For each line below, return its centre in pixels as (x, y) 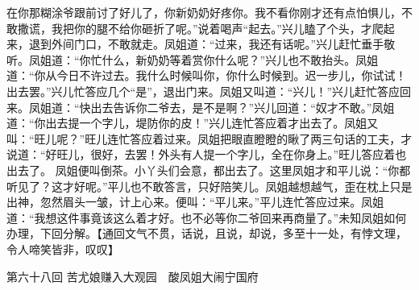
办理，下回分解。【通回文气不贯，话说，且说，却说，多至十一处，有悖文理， (207, 233)
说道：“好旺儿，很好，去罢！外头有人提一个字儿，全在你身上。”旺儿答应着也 (207, 154)
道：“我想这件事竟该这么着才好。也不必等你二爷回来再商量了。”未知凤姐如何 (207, 217)
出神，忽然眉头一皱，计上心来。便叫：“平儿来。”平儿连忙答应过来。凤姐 (195, 202)
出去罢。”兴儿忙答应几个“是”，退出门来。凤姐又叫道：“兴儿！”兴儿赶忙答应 (203, 91)
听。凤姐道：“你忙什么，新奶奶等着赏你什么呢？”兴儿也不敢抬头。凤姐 (193, 59)
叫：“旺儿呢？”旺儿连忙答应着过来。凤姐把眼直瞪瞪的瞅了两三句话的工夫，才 (209, 138)
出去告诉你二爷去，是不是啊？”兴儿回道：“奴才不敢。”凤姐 (243, 107)
